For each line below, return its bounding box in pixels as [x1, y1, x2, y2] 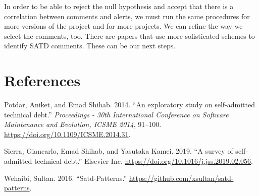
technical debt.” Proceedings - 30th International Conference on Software [4, 109, 229, 119]
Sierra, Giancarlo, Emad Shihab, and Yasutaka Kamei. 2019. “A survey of [4, 146, 233, 156]
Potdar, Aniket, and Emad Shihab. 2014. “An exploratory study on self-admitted [4, 99, 255, 110]
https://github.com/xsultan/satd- [129, 172, 234, 183]
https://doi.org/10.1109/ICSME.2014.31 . [4, 128, 131, 139]
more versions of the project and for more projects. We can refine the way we [4, 21, 243, 31]
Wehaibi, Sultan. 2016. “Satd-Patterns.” [4, 172, 127, 183]
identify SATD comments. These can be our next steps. [4, 40, 176, 51]
